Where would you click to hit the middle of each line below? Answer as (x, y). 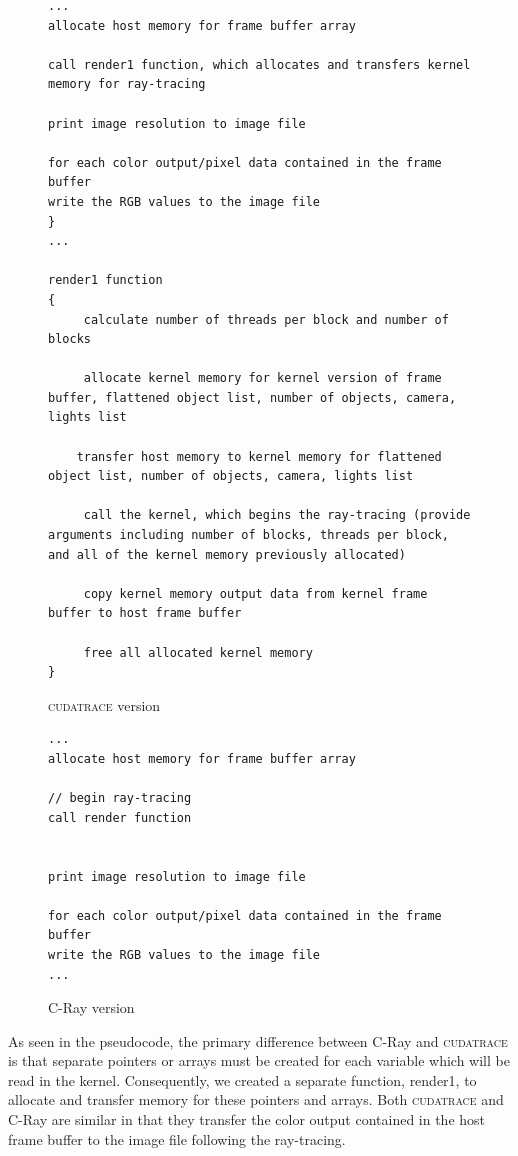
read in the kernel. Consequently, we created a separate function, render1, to (242, 1079)
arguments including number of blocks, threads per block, (248, 535)
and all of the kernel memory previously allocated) (227, 554)
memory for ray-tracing (127, 84)
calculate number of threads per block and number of (266, 319)
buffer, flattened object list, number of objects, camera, (252, 397)
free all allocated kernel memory (198, 652)
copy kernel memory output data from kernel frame (255, 593)
